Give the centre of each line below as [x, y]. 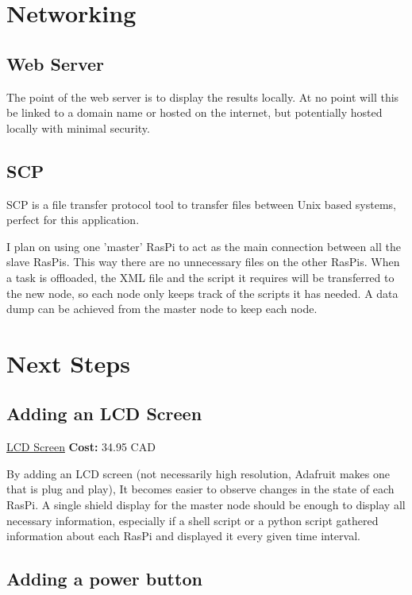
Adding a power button [104, 579]
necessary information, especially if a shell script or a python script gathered [193, 520]
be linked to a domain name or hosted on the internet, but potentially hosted [194, 112]
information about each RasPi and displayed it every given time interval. [183, 536]
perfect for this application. [73, 220]
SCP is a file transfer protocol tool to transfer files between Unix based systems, [201, 204]
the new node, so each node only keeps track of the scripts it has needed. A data [202, 293]
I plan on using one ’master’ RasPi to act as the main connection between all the [204, 246]
